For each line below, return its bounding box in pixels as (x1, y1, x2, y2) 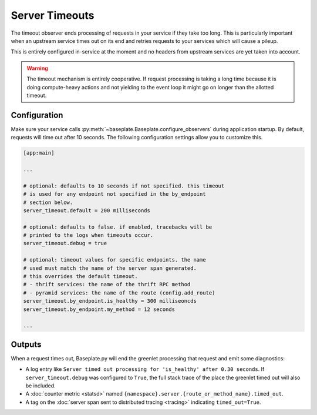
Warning (26, 65, 48, 72)
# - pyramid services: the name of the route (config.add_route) (23, 289, 215, 296)
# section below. (23, 199, 73, 206)
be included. (25, 382, 56, 389)
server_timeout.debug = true (23, 240, 107, 247)
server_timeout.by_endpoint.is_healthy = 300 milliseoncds (23, 297, 197, 304)
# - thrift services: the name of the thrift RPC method (23, 281, 191, 288)
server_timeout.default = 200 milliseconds (23, 207, 151, 214)
